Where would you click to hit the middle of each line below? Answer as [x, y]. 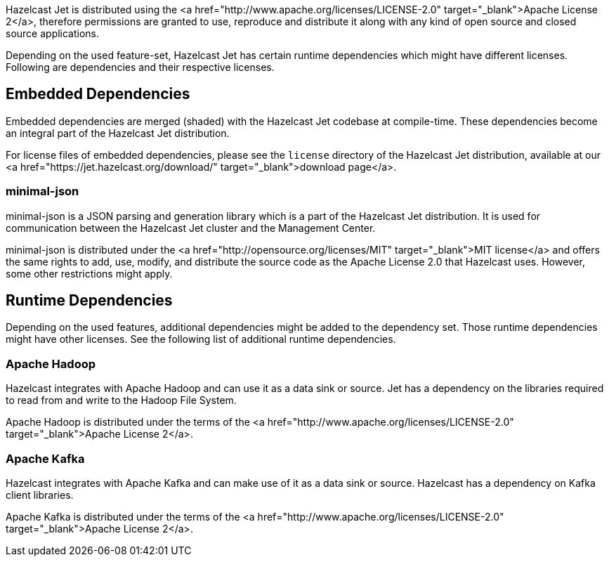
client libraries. [40, 495]
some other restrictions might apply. [89, 273]
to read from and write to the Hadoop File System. [121, 400]
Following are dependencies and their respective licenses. [140, 67]
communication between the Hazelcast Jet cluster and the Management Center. [191, 228]
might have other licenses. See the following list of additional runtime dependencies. [201, 339]
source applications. [53, 33]
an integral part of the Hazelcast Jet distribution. [118, 133]
